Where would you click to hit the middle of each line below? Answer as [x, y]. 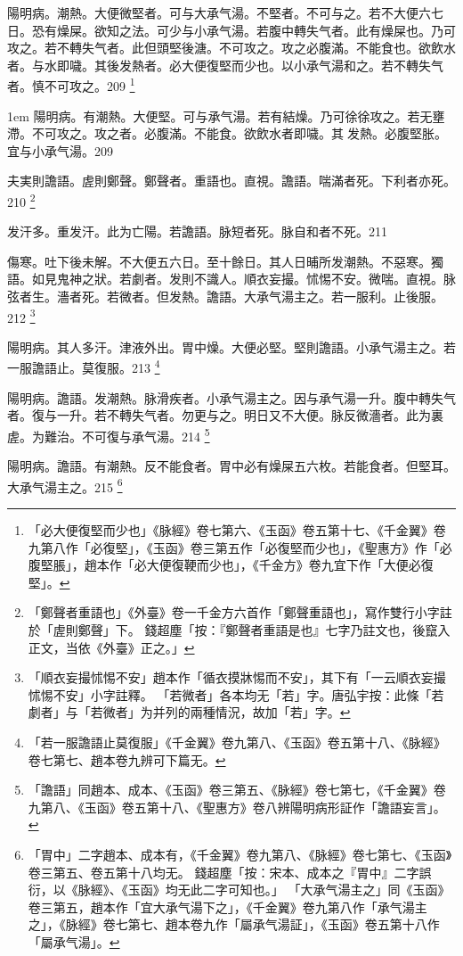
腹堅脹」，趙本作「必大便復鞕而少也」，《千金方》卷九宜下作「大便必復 [231, 565]
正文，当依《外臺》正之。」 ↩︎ [111, 647]
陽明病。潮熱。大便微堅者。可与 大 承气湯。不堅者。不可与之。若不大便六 [219, 12]
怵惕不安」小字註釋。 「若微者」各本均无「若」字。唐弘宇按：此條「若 [236, 694]
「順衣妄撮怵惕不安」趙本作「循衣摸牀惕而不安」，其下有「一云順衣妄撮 [237, 677]
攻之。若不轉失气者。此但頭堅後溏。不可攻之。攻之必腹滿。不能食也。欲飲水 [231, 48]
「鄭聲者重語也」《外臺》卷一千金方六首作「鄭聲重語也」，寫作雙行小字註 [240, 612]
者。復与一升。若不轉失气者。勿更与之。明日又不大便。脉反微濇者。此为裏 [225, 415]
